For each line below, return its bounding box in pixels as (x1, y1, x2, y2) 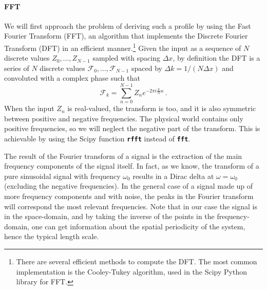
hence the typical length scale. (4, 231, 99, 242)
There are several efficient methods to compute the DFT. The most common (16, 256, 257, 266)
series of (4, 62, 29, 73)
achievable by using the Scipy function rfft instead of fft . (4, 133, 190, 143)
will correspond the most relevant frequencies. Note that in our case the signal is (4, 201, 257, 211)
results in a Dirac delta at (132, 170, 214, 181)
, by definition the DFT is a (173, 52, 260, 63)
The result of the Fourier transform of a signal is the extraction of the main (4, 150, 242, 161)
